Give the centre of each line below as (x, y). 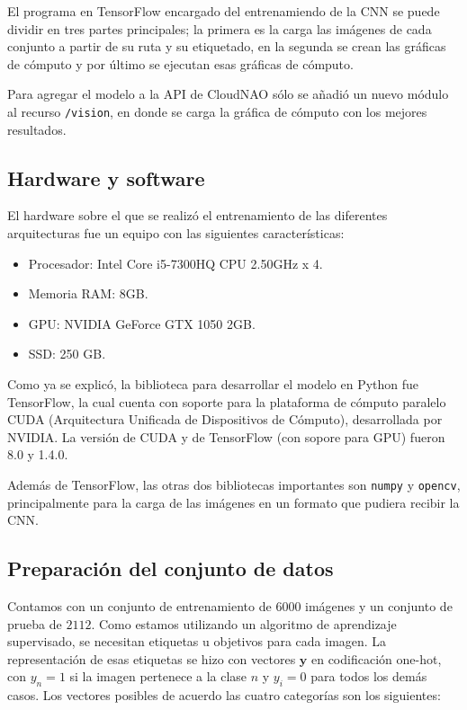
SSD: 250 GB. (67, 354)
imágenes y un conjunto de (379, 606)
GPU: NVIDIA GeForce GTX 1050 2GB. (142, 323)
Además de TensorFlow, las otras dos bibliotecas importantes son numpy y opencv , (234, 484)
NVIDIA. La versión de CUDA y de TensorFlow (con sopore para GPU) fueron (226, 436)
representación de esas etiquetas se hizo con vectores (152, 658)
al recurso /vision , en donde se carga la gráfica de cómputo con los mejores (217, 111)
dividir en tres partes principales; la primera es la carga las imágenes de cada (220, 28)
